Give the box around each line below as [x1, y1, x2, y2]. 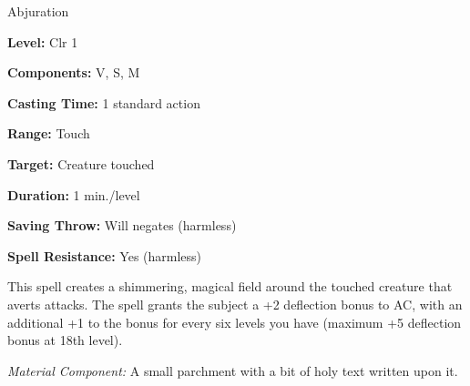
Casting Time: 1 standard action [7, 93, 200, 112]
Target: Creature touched [7, 154, 155, 173]
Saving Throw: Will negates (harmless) [7, 216, 237, 235]
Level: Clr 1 [7, 32, 78, 51]
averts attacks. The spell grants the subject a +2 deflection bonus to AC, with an [7, 294, 463, 313]
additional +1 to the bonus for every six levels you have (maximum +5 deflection [7, 312, 462, 331]
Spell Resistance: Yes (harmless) [7, 246, 202, 265]
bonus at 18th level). [7, 330, 123, 350]
